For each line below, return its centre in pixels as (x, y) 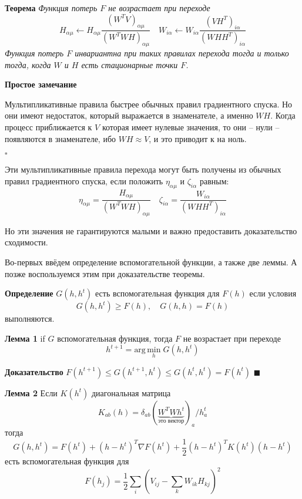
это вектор (171, 421)
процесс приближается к (48, 127)
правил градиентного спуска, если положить (84, 181)
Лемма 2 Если (31, 392)
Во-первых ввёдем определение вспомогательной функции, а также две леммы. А (151, 262)
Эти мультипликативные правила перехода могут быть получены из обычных (143, 169)
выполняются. (30, 318)
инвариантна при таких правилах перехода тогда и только (182, 53)
